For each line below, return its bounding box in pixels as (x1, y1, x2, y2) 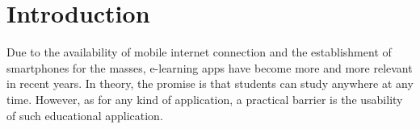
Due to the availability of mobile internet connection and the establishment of (6, 44, 392, 60)
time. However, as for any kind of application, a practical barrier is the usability (6, 90, 403, 107)
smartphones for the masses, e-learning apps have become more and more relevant (6, 59, 413, 76)
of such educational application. (6, 106, 163, 123)
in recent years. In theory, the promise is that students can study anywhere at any (6, 75, 414, 92)
